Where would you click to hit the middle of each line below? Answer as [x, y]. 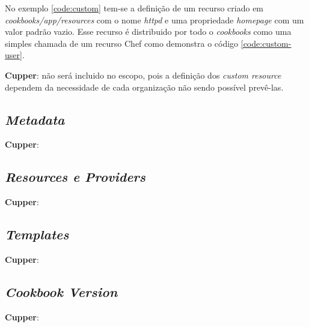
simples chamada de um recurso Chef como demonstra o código [122, 43]
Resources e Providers [75, 177]
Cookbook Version [61, 291]
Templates [37, 234]
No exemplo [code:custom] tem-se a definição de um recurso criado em [134, 8]
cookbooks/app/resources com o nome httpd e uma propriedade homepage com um [154, 19]
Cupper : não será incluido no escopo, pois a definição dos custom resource [143, 75]
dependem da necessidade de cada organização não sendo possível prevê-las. [144, 87]
